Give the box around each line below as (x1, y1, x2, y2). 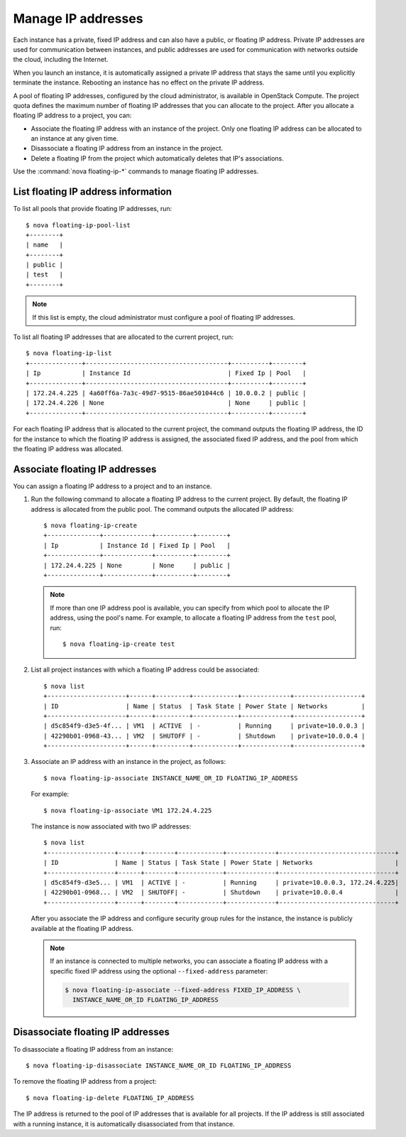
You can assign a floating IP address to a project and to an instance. (13, 482, 212, 490)
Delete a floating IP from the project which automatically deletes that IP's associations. (31, 153, 284, 163)
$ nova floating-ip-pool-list (26, 221, 131, 229)
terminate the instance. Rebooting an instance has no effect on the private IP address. (13, 78, 265, 87)
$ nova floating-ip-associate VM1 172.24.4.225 (43, 807, 212, 814)
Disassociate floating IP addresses (13, 1026, 170, 1038)
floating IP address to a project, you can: (13, 111, 132, 120)
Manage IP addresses (13, 11, 143, 26)
